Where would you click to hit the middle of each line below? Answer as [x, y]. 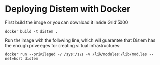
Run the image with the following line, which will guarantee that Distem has [80, 40]
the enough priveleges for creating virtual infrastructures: [63, 45]
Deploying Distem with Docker [68, 9]
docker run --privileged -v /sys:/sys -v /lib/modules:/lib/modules [76, 54]
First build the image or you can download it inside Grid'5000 [67, 22]
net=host [14, 58]
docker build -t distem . [31, 31]
